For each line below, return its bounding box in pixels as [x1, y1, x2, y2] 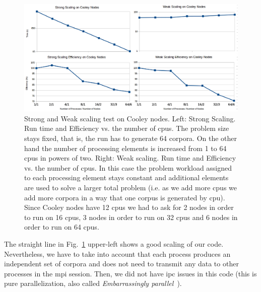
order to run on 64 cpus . [24, 222, 99, 232]
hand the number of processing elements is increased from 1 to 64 [24, 142, 227, 153]
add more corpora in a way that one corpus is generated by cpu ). [24, 192, 225, 202]
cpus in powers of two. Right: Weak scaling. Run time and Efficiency [24, 153, 236, 163]
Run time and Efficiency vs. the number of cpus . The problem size [24, 123, 229, 133]
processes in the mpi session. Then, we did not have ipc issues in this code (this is [4, 268, 257, 278]
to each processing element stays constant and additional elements [24, 172, 229, 183]
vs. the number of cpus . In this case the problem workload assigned [24, 162, 232, 173]
